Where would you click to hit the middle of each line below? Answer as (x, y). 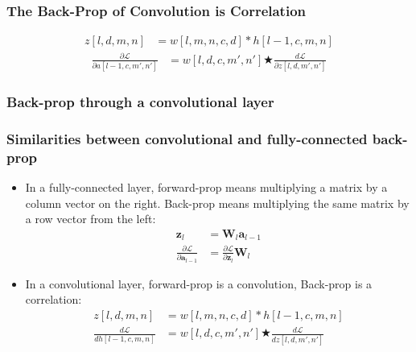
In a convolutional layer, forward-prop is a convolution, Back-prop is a (199, 283)
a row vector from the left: (91, 219)
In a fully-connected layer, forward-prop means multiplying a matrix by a (206, 187)
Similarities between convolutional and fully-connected (187, 138)
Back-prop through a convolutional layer (140, 102)
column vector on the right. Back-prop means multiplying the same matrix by (217, 203)
